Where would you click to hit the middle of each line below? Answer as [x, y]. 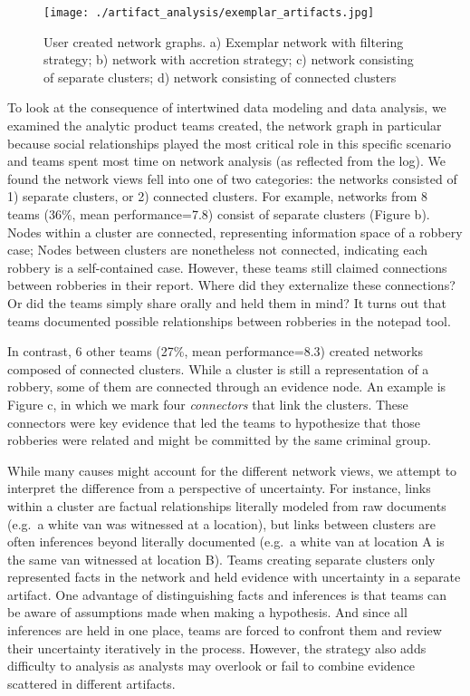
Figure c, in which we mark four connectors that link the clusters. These [208, 404]
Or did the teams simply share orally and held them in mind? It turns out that [227, 302]
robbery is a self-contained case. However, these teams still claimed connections [227, 267]
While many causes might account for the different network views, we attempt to [232, 470]
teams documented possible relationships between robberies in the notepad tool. [229, 320]
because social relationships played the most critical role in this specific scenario [229, 143]
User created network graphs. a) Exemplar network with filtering [224, 41]
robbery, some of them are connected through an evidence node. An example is [227, 387]
